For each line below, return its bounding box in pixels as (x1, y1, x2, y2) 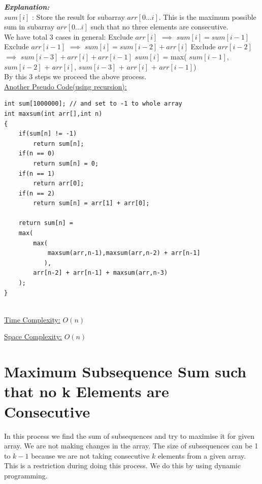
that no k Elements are (4, 381, 169, 402)
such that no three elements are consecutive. (90, 21, 228, 32)
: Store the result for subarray (32, 11, 125, 22)
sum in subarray (4, 21, 55, 32)
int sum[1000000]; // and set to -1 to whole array (4, 100, 182, 108)
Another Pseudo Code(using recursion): (4, 81, 127, 91)
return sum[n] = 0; (33, 159, 99, 167)
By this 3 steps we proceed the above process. (4, 71, 147, 82)
